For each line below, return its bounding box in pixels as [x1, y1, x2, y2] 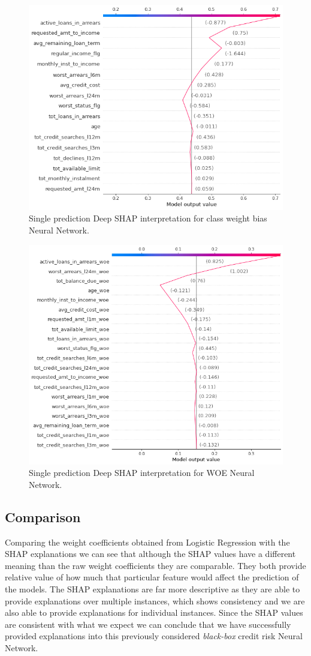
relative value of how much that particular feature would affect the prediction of [5, 571, 299, 583]
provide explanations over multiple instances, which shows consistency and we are [5, 594, 305, 607]
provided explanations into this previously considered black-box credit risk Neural [5, 630, 303, 642]
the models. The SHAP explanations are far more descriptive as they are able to [5, 583, 300, 595]
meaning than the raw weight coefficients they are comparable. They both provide [5, 559, 306, 571]
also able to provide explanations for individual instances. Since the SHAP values [5, 606, 303, 619]
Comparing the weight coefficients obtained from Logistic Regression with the [5, 535, 290, 548]
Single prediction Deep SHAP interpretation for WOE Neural [29, 466, 255, 479]
